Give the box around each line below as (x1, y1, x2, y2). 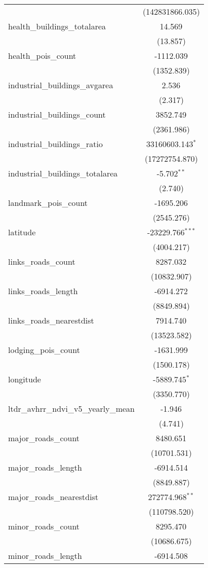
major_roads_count (8, 432, 80, 444)
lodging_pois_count (8, 344, 80, 356)
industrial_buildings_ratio (8, 138, 103, 150)
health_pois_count (8, 50, 76, 61)
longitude (8, 373, 41, 385)
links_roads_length (8, 285, 78, 297)
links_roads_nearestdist (8, 314, 94, 326)
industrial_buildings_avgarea (8, 79, 113, 91)
